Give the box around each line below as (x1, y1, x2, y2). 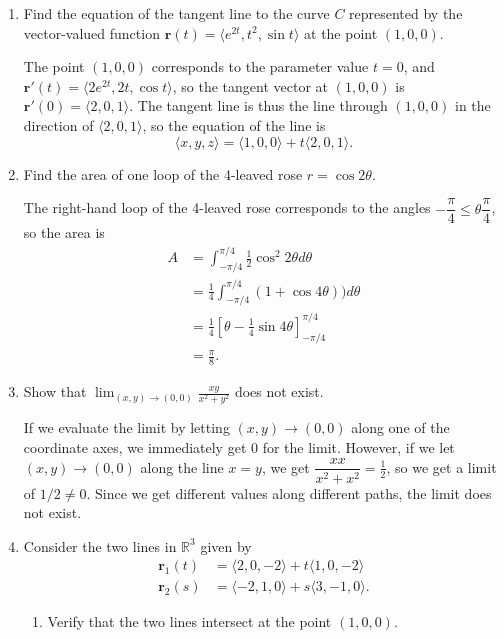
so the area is (23, 222, 105, 243)
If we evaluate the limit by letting (23, 417, 230, 438)
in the (454, 95, 491, 116)
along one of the (351, 417, 450, 438)
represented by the (349, 3, 463, 23)
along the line (140, 456, 224, 477)
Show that (23, 381, 87, 402)
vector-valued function (23, 22, 160, 43)
